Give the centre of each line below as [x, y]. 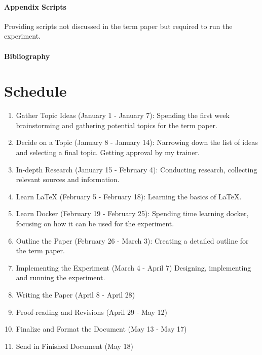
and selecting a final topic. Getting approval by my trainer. [108, 152]
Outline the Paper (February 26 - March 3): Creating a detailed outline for [132, 240]
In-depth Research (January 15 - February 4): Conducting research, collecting [137, 169]
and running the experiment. [61, 277]
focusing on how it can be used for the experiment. [95, 224]
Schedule [35, 91]
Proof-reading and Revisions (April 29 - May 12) [91, 312]
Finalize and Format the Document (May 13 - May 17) [101, 329]
